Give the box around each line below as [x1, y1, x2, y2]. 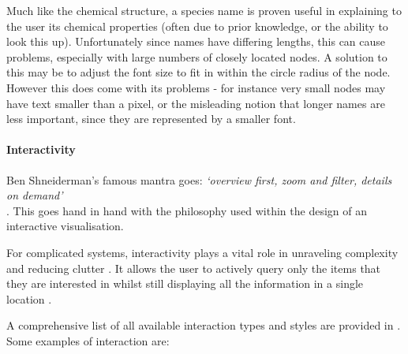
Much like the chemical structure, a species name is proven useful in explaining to [6, 2, 402, 18]
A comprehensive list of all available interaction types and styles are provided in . [6, 317, 401, 334]
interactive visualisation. [6, 218, 124, 234]
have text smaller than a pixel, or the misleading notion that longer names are [6, 95, 385, 111]
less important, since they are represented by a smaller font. [6, 110, 296, 127]
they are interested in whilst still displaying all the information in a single [6, 275, 364, 292]
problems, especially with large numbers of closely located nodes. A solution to [6, 48, 387, 65]
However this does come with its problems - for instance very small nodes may [6, 79, 386, 95]
